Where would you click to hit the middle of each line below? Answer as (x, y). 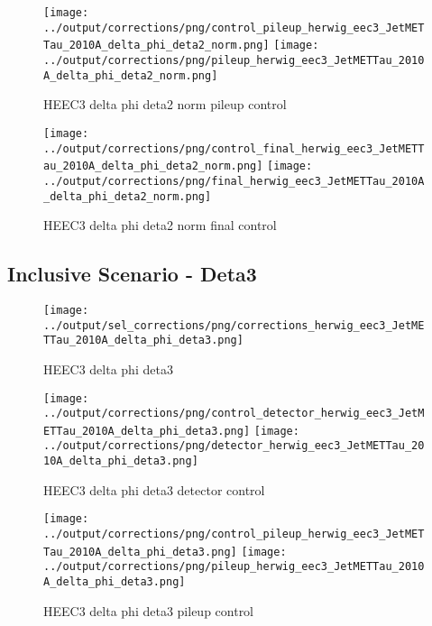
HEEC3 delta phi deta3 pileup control (149, 610)
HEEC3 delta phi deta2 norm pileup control (165, 104)
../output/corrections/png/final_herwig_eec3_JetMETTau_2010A (234, 181)
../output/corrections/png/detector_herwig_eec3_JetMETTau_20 (234, 446)
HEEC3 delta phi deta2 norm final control (160, 225)
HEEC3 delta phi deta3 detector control (154, 489)
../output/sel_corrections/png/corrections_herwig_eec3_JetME (234, 325)
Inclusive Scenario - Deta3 (132, 274)
